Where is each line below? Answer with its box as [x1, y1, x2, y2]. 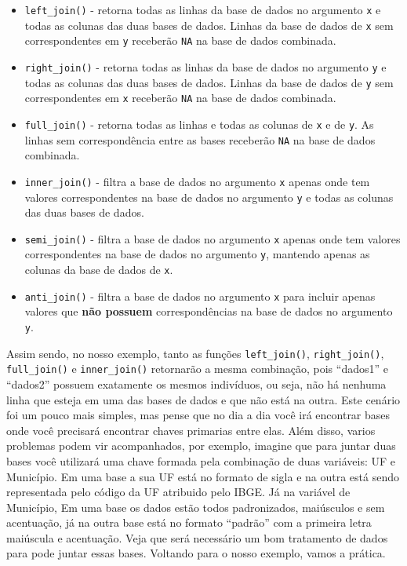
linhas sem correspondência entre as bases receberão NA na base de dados [24, 131, 376, 148]
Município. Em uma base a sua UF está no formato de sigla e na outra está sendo [6, 468, 400, 484]
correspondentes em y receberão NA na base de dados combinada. [24, 32, 336, 49]
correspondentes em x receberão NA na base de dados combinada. [24, 89, 336, 106]
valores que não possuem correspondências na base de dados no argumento [24, 303, 393, 320]
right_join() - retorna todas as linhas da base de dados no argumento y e [24, 58, 387, 75]
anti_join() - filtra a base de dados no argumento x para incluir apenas [24, 287, 376, 304]
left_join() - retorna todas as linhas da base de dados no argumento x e [24, 2, 381, 17]
